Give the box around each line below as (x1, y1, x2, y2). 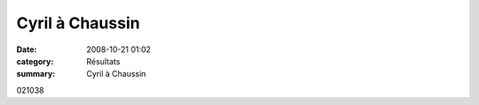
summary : (16, 69, 56, 79)
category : (16, 56, 54, 66)
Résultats (86, 56, 121, 66)
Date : (16, 44, 37, 55)
